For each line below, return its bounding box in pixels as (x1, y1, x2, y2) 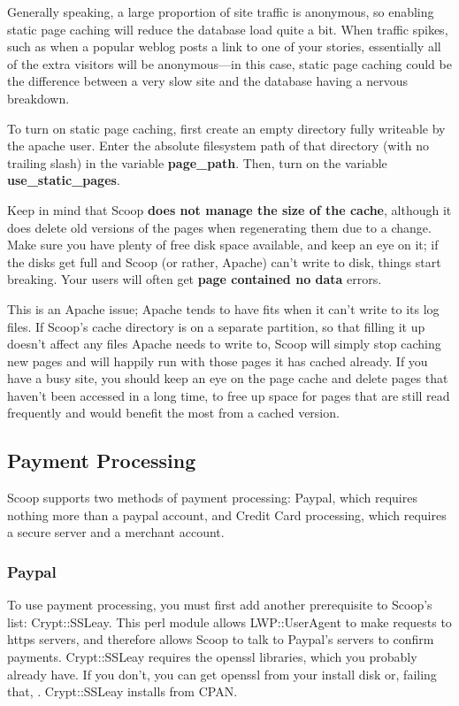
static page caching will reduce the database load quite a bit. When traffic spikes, (7, 19, 448, 38)
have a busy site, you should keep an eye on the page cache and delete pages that (7, 369, 448, 388)
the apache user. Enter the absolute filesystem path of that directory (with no (7, 136, 430, 155)
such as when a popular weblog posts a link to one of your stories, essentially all (7, 37, 441, 56)
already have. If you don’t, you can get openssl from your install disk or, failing (7, 664, 437, 683)
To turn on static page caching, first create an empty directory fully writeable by (7, 119, 446, 137)
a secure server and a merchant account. (7, 523, 225, 541)
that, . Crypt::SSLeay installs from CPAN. (7, 682, 238, 701)
